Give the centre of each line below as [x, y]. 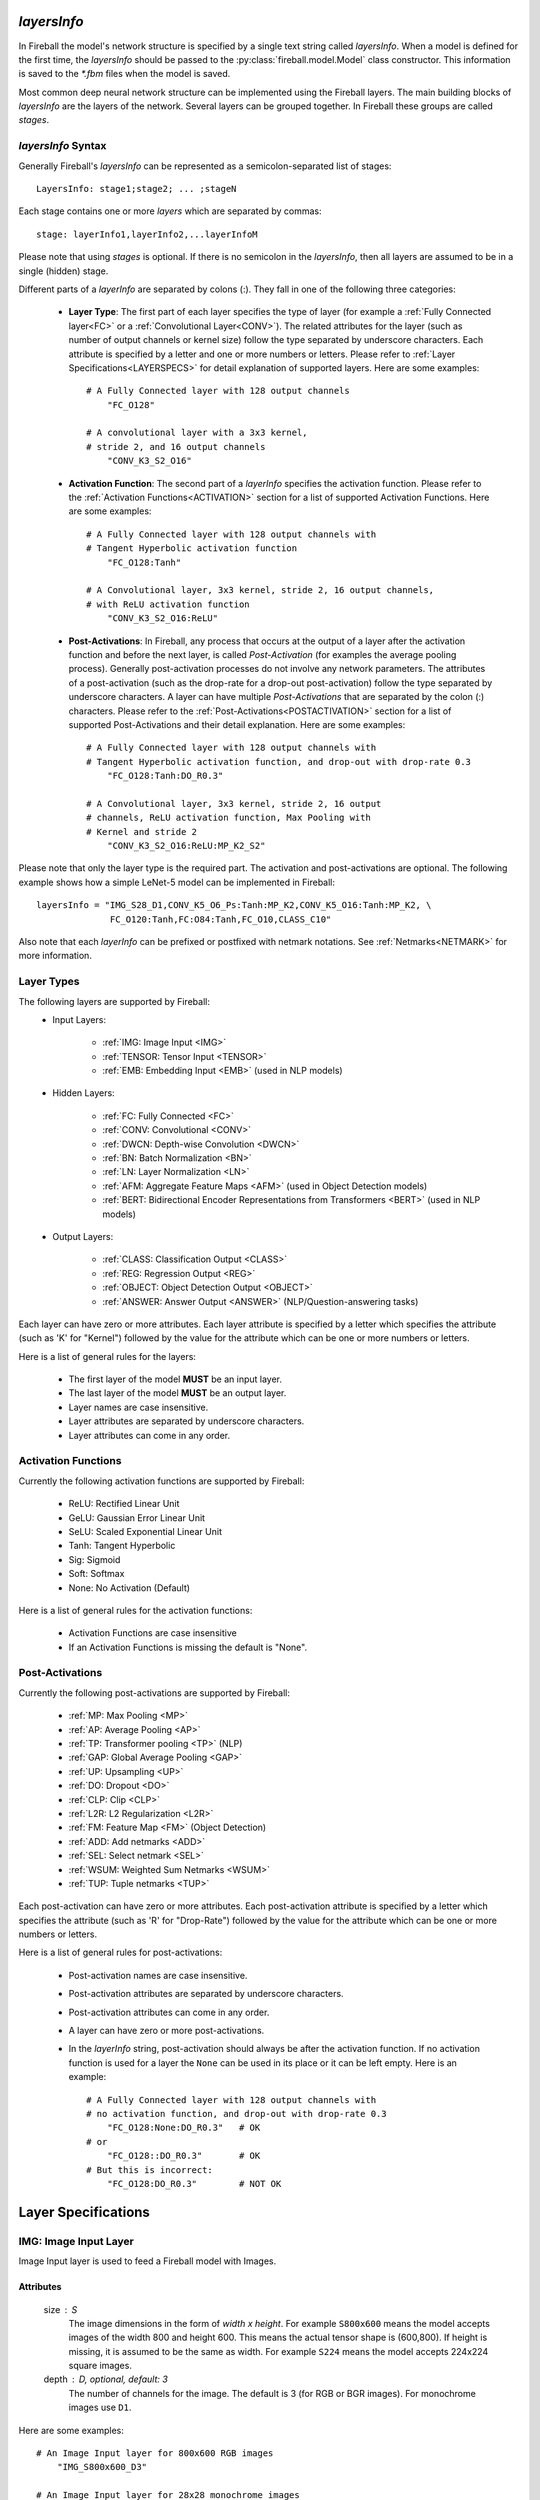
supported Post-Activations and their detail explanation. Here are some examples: [237, 724]
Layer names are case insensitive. [138, 1407]
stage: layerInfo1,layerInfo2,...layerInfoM [147, 234]
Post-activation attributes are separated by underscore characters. [206, 1994]
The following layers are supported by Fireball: [114, 1001]
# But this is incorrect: [150, 2169]
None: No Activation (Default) [129, 1587]
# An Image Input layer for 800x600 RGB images [155, 2453]
